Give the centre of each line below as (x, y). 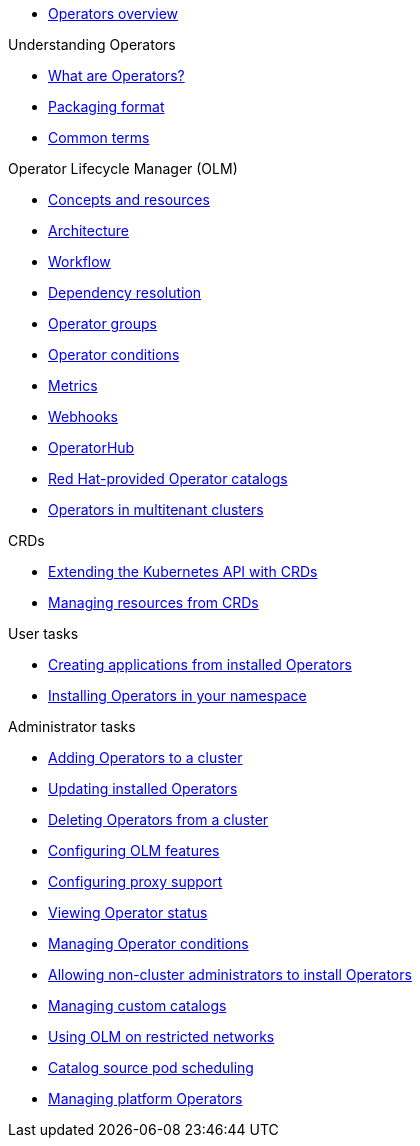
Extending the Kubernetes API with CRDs (183, 571)
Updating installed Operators (143, 788)
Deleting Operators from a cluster (158, 819)
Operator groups (102, 323)
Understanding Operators (92, 44)
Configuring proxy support (135, 881)
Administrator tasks (72, 726)
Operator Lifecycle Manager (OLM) (123, 168)
